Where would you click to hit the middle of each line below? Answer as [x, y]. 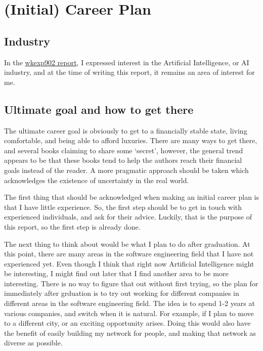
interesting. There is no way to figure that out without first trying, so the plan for [131, 283]
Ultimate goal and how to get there [99, 109]
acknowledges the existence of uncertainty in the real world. [97, 180]
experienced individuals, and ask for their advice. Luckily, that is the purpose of [128, 217]
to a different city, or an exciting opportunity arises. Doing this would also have [127, 323]
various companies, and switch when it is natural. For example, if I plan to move [129, 313]
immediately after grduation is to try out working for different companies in [122, 293]
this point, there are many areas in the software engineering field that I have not [129, 254]
